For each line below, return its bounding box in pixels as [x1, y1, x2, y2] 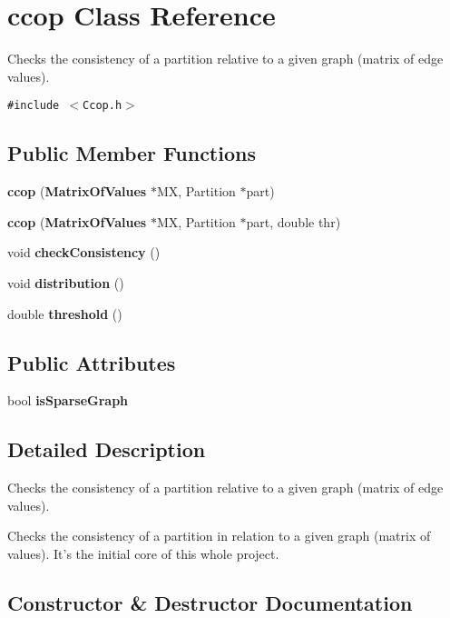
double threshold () [7, 304, 122, 323]
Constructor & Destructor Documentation [7, 588, 413, 616]
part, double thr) [246, 212, 341, 231]
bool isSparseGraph [7, 391, 129, 410]
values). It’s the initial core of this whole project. [7, 543, 279, 563]
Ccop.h [83, 99, 122, 113]
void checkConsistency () [7, 243, 161, 262]
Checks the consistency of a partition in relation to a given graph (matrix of [7, 526, 431, 545]
